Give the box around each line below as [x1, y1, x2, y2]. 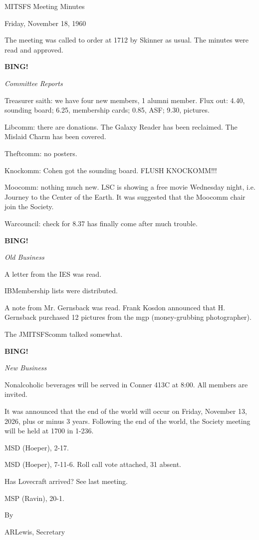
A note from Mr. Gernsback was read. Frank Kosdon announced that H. [4, 302, 226, 312]
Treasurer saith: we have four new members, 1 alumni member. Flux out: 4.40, [4, 95, 245, 105]
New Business [4, 362, 47, 373]
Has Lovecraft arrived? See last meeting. [4, 476, 128, 486]
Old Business [4, 252, 44, 262]
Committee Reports [4, 78, 63, 88]
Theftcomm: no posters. [4, 148, 77, 158]
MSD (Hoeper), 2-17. [4, 442, 69, 452]
